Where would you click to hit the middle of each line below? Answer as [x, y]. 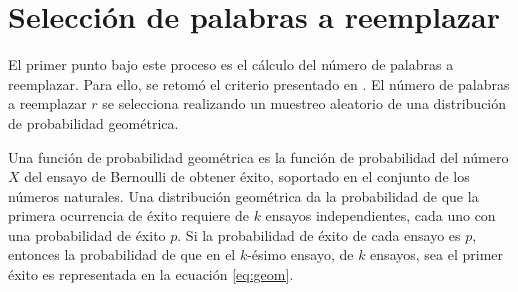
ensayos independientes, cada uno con [380, 215]
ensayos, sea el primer [437, 254]
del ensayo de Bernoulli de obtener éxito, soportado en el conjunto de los [247, 176]
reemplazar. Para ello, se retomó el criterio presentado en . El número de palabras [259, 83]
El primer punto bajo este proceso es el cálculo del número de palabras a [231, 64]
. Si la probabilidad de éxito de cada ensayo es [319, 234]
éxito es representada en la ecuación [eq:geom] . [151, 274]
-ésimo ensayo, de [300, 254]
